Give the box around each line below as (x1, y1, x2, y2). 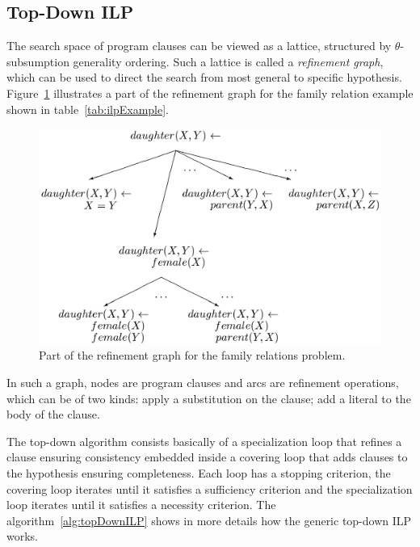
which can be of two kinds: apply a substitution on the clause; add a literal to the (6, 389, 411, 406)
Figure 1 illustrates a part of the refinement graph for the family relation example (6, 84, 414, 101)
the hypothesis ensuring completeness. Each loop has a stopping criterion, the (6, 464, 391, 481)
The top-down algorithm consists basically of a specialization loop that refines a (6, 432, 402, 449)
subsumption (6, 53, 69, 69)
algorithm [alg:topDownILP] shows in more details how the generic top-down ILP (6, 511, 412, 528)
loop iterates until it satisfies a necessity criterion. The (6, 496, 276, 513)
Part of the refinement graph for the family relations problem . (39, 347, 346, 364)
